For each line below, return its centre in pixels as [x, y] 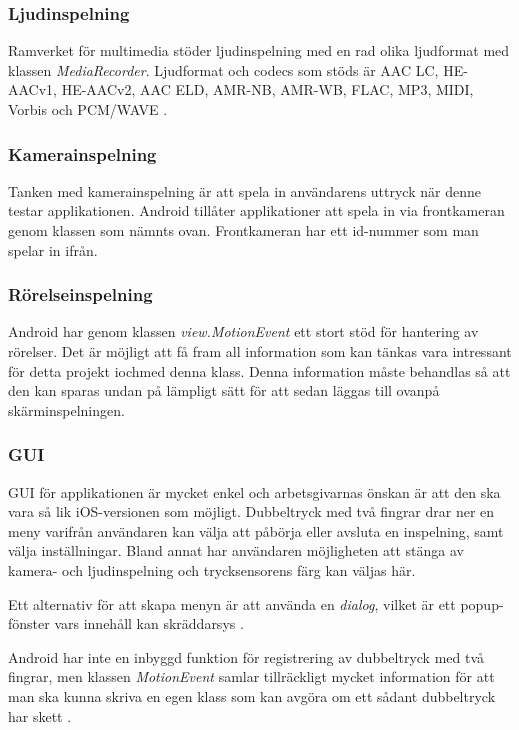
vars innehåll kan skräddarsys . [149, 623]
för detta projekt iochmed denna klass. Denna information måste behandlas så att [259, 370]
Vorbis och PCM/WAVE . [88, 109]
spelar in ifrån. [53, 249]
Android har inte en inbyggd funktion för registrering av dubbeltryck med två [246, 656]
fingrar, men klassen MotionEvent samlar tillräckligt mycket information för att [251, 676]
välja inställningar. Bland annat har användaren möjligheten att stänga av [236, 550]
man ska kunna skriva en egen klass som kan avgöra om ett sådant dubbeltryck [252, 695]
